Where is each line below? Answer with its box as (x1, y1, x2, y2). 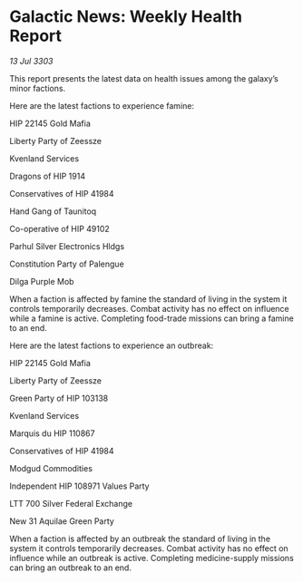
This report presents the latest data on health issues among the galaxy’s (9, 73, 279, 83)
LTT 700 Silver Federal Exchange (9, 498, 133, 509)
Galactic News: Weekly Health (9, 6, 243, 27)
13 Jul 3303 (9, 55, 54, 66)
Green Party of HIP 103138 (9, 393, 109, 403)
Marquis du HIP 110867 (9, 428, 95, 439)
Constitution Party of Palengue (9, 258, 124, 269)
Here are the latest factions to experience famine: (9, 100, 195, 111)
